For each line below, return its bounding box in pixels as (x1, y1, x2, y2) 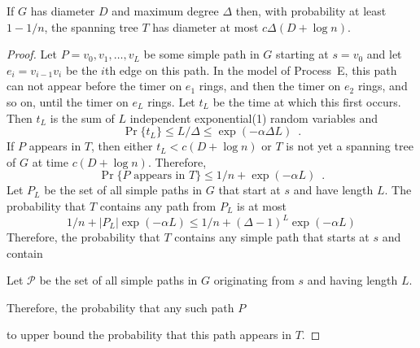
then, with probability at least (235, 2, 387, 19)
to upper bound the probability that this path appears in (7, 326, 291, 343)
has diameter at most (152, 18, 259, 35)
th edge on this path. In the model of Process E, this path (104, 61, 397, 78)
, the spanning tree (44, 18, 138, 35)
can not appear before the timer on (7, 77, 182, 94)
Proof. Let (7, 46, 57, 63)
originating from (213, 272, 295, 289)
